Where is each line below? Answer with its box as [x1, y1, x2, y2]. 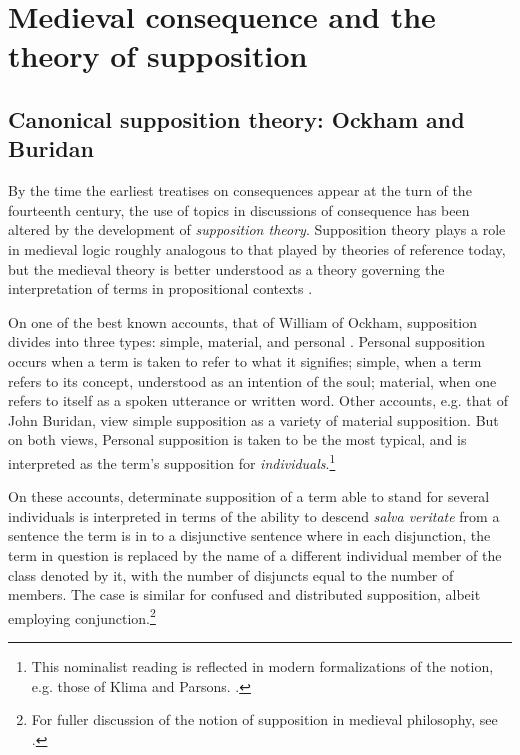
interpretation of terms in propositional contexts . [8, 278, 313, 299]
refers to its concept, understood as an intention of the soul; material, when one [8, 370, 497, 391]
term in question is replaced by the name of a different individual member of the [8, 544, 502, 565]
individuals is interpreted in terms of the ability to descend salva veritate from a [8, 505, 500, 526]
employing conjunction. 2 [8, 604, 156, 628]
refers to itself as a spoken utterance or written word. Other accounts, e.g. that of [8, 390, 508, 411]
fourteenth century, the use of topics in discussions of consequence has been [8, 199, 470, 220]
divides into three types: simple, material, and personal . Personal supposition [8, 331, 485, 352]
